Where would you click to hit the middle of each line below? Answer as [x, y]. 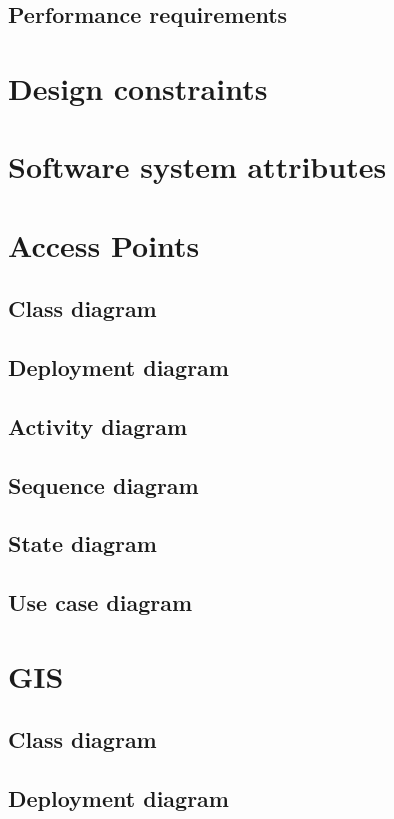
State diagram [82, 543]
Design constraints [138, 87]
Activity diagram [98, 425]
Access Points [104, 244]
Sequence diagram [103, 484]
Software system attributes [197, 166]
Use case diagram [100, 602]
